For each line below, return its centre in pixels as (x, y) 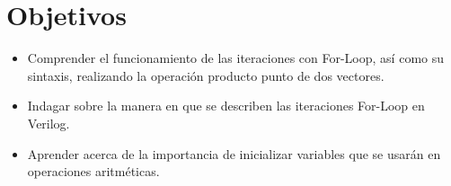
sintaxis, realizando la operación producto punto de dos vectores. (206, 75)
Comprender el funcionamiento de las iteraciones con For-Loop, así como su (236, 58)
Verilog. (49, 123)
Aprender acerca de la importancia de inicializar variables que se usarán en (234, 153)
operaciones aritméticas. (93, 171)
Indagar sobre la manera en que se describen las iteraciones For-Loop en (226, 106)
